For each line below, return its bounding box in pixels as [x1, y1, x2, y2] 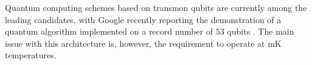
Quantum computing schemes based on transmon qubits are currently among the [5, 1, 307, 13]
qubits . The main [227, 25, 294, 38]
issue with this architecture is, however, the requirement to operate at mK [5, 36, 282, 49]
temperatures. [5, 49, 57, 61]
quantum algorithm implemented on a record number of [5, 25, 213, 38]
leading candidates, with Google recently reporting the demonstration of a [5, 13, 282, 26]
